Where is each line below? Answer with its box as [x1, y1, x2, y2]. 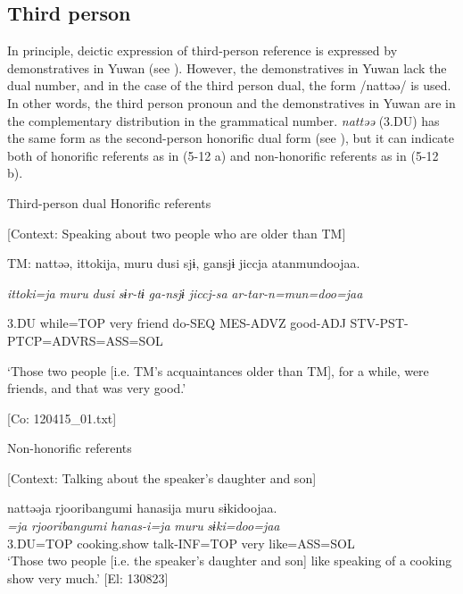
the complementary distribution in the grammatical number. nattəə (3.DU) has [7, 111, 440, 130]
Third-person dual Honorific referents [7, 193, 211, 212]
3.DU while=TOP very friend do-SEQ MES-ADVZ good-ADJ [7, 314, 346, 332]
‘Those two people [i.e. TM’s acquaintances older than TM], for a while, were [7, 361, 429, 380]
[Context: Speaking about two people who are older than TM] [7, 223, 346, 242]
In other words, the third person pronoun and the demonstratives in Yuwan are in [7, 93, 456, 112]
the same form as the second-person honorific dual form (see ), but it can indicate [7, 129, 455, 147]
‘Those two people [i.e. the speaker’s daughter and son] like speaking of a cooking [7, 551, 452, 570]
